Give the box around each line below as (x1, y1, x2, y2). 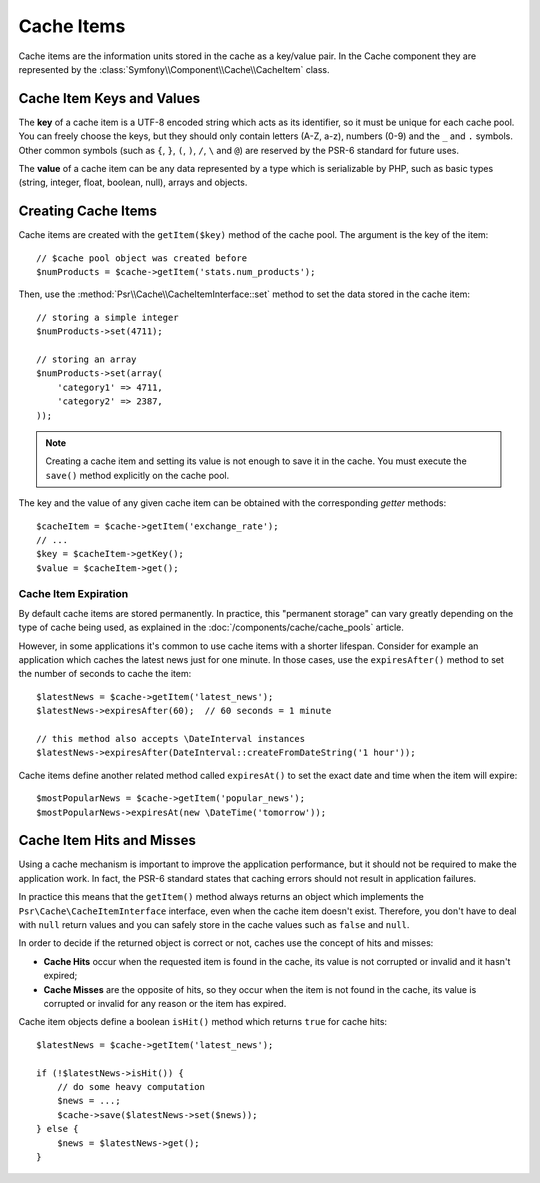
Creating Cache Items (18, 203, 157, 220)
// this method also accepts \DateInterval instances (36, 733, 305, 744)
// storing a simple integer (36, 311, 179, 323)
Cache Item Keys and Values (18, 90, 200, 107)
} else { (36, 1123, 79, 1135)
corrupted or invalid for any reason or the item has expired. (43, 997, 287, 1009)
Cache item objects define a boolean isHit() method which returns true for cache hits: (18, 1016, 388, 1028)
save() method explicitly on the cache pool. (45, 469, 230, 481)
